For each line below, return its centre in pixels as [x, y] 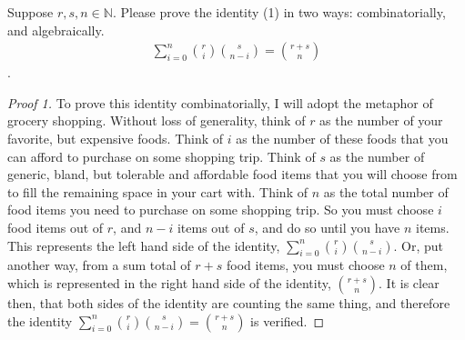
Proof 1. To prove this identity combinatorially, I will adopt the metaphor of [220, 102]
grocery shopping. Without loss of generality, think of [157, 120]
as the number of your [381, 120]
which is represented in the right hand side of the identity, [169, 282]
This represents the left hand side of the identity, [144, 245]
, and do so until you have [327, 227]
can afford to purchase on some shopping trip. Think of [162, 156]
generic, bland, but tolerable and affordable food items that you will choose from [232, 174]
